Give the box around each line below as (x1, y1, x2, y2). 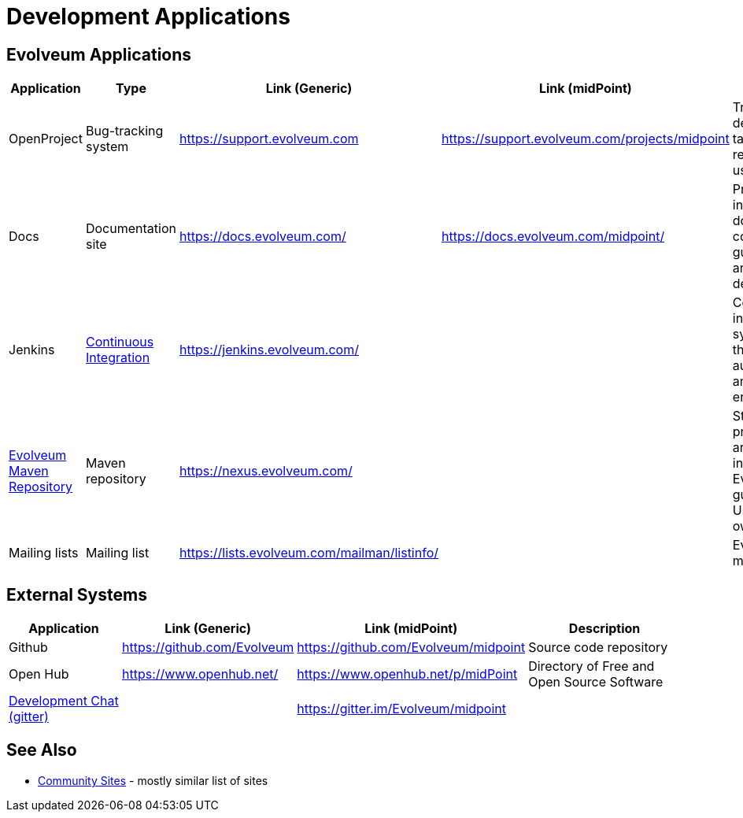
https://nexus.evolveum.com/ (179, 463, 353, 479)
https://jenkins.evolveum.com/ (179, 342, 359, 358)
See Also (6, 740, 77, 761)
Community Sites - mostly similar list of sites (38, 773, 268, 787)
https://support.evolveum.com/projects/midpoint (442, 131, 730, 147)
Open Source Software (528, 674, 664, 690)
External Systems (6, 584, 147, 605)
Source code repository (528, 639, 668, 656)
